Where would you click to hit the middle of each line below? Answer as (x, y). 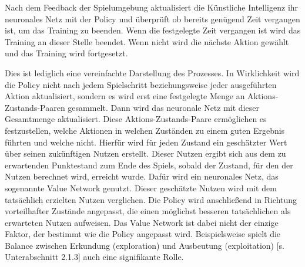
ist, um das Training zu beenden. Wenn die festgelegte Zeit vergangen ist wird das (153, 30)
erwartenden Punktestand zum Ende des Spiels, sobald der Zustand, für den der (149, 165)
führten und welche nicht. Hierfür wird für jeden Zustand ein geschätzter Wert (146, 142)
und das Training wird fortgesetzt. (66, 53)
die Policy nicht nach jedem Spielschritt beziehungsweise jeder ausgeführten (141, 84)
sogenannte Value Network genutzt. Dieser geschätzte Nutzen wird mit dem (141, 187)
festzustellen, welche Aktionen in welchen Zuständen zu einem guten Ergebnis (145, 130)
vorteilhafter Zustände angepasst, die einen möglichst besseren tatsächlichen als (148, 211)
